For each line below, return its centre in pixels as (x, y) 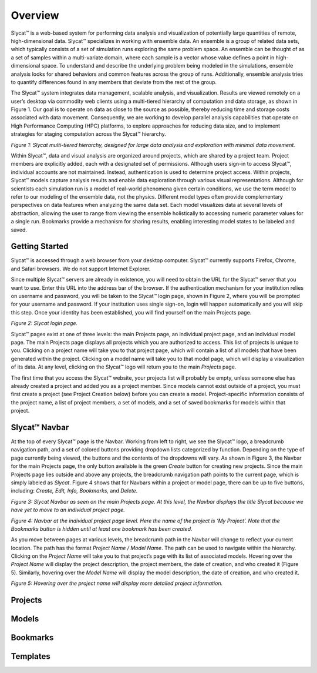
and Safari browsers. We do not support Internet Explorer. (81, 269)
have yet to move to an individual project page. (68, 510)
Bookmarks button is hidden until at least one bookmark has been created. (102, 528)
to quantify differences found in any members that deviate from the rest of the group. (114, 82)
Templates (31, 656)
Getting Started (40, 247)
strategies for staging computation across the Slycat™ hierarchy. (89, 134)
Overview (35, 15)
